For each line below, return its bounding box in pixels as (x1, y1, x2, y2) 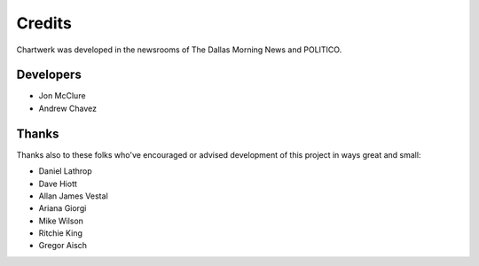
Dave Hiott (38, 178, 77, 189)
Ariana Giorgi (38, 203, 87, 214)
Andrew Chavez (38, 103, 98, 113)
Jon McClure (38, 90, 86, 101)
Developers (16, 67, 82, 82)
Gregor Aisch (38, 240, 88, 251)
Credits (16, 13, 73, 33)
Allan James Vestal (38, 191, 108, 201)
